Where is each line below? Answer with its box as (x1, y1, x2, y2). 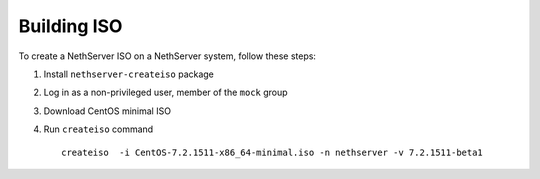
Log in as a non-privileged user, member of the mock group (43, 86, 289, 99)
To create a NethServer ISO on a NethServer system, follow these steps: (18, 50, 317, 62)
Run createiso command (43, 123, 154, 135)
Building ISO (18, 15, 123, 37)
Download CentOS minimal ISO (43, 105, 172, 117)
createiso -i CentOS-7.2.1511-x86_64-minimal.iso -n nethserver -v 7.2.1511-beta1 (61, 146, 484, 158)
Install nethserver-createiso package (43, 68, 215, 80)
